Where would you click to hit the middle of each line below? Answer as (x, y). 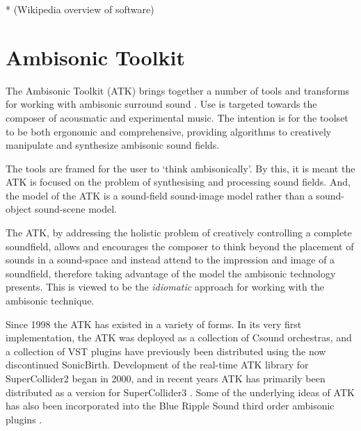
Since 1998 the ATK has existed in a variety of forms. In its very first (154, 324)
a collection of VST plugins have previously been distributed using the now (166, 351)
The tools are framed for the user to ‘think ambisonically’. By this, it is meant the (180, 168)
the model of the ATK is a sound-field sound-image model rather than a (159, 195)
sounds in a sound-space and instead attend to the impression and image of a (170, 260)
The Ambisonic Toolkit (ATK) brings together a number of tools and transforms (178, 90)
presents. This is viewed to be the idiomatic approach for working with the (165, 287)
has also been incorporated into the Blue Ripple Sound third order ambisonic (170, 406)
